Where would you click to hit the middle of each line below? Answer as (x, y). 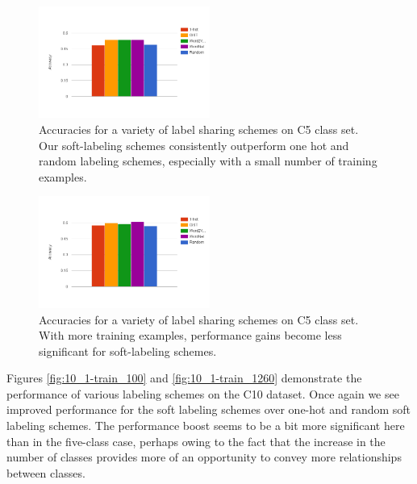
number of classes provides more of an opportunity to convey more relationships (204, 457)
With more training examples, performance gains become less (190, 335)
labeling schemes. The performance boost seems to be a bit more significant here (206, 426)
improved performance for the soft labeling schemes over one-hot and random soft (209, 409)
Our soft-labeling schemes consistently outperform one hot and (194, 145)
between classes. (46, 472)
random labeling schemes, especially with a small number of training (208, 161)
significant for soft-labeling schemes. (128, 350)
